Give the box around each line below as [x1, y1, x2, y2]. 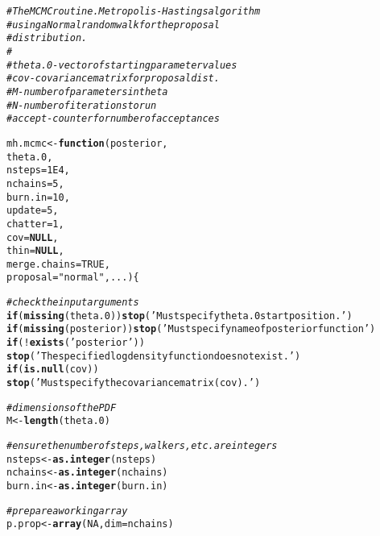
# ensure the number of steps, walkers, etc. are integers [6, 440, 278, 452]
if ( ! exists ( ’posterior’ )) [6, 337, 145, 349]
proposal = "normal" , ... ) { [6, 272, 139, 284]
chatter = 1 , [6, 218, 64, 230]
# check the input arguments [6, 297, 139, 309]
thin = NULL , [6, 245, 64, 257]
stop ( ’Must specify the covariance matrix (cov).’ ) [6, 377, 261, 389]
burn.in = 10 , [6, 191, 70, 203]
